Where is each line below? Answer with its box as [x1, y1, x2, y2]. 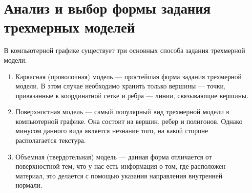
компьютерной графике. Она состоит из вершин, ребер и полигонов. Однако [15, 116, 243, 126]
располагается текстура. [15, 135, 86, 145]
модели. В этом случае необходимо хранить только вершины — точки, [15, 81, 226, 91]
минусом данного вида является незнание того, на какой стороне [15, 125, 208, 136]
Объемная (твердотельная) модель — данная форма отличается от [15, 151, 212, 161]
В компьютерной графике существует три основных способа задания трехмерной [4, 45, 245, 55]
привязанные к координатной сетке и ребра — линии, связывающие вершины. [15, 90, 249, 100]
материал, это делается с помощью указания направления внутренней [15, 170, 223, 180]
